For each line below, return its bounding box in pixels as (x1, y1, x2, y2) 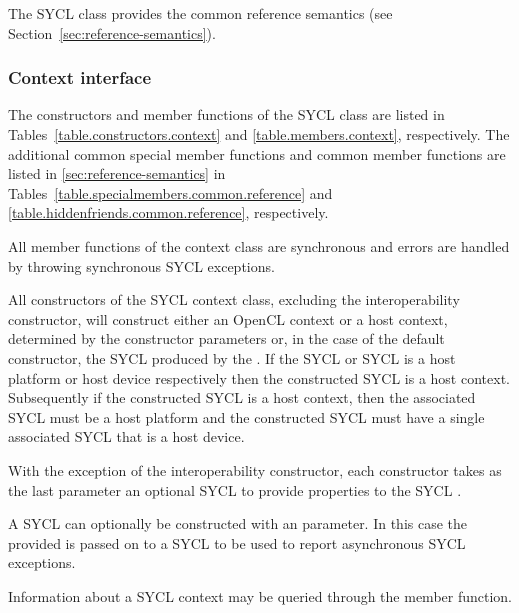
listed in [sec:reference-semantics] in (8, 163, 226, 184)
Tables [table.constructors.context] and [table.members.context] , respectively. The (8, 124, 510, 144)
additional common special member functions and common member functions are (8, 143, 506, 164)
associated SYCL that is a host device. (8, 426, 245, 447)
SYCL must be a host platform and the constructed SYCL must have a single (8, 406, 485, 427)
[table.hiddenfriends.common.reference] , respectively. (8, 202, 329, 223)
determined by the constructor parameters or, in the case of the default (8, 328, 445, 349)
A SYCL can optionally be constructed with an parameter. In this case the (8, 513, 468, 534)
